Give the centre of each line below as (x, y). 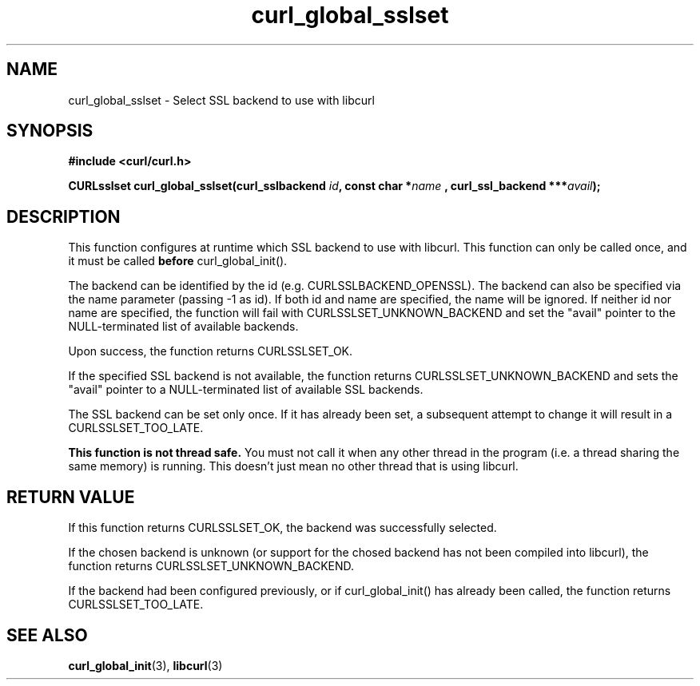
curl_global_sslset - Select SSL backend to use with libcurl (221, 100)
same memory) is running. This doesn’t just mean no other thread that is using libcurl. (293, 466)
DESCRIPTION (64, 216)
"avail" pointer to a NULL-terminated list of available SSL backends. (246, 390)
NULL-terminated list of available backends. (183, 327)
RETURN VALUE (71, 497)
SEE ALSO (47, 635)
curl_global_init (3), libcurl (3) (145, 665)
